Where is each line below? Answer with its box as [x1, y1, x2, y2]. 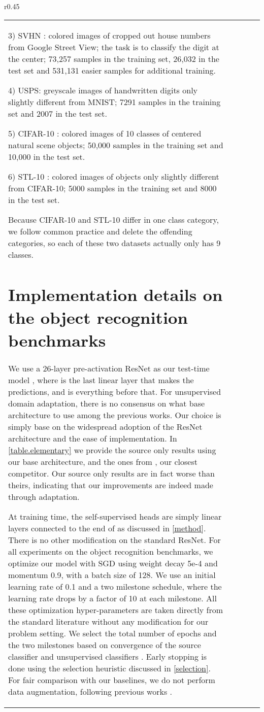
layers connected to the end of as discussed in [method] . [8, 522, 206, 534]
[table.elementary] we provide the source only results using [8, 444, 216, 456]
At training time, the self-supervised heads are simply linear [8, 510, 222, 522]
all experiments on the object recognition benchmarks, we [8, 545, 213, 557]
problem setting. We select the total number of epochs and [8, 627, 217, 639]
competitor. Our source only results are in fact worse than [8, 467, 215, 479]
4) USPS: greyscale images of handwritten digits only [8, 84, 198, 96]
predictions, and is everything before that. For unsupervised [8, 385, 221, 397]
